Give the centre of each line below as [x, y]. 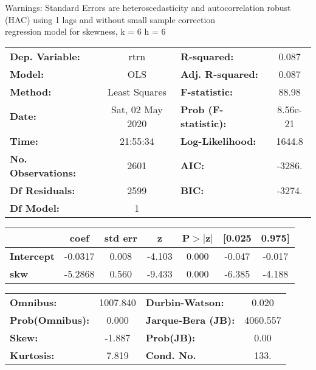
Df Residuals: [43, 190]
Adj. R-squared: [219, 74]
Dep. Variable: [45, 56]
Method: [31, 91]
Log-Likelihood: [218, 141]
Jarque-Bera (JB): [190, 319]
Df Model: [35, 208]
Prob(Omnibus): [50, 319]
